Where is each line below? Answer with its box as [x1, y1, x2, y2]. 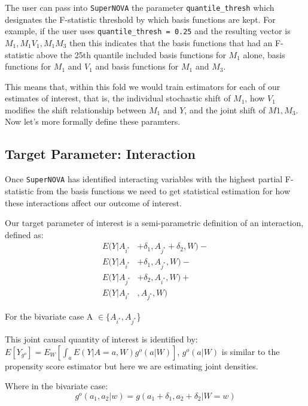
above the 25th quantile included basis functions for [36, 48, 226, 61]
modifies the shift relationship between [5, 103, 147, 116]
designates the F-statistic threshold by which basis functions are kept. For [5, 13, 276, 25]
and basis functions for [95, 60, 179, 73]
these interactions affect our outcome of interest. [5, 196, 182, 209]
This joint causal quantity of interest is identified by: [5, 333, 198, 345]
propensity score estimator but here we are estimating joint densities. [5, 359, 258, 372]
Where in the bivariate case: [5, 380, 108, 392]
